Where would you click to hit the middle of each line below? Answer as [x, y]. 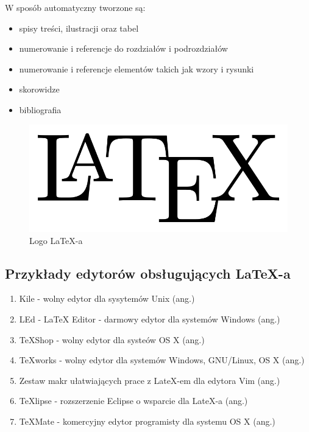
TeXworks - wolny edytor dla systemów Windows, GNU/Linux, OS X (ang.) [162, 360]
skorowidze [39, 89]
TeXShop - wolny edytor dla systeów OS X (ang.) [112, 339]
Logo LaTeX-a [56, 240]
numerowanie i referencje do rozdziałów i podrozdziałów [123, 48]
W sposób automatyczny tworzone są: [75, 7]
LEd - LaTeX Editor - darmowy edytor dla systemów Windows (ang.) [150, 319]
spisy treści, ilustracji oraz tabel [79, 28]
